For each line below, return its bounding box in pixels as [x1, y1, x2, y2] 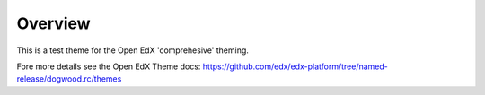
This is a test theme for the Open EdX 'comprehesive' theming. [16, 45, 249, 56]
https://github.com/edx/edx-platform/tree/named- [202, 61, 388, 72]
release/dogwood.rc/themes [16, 73, 122, 84]
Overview [16, 13, 91, 33]
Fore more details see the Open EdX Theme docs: [16, 61, 201, 72]
